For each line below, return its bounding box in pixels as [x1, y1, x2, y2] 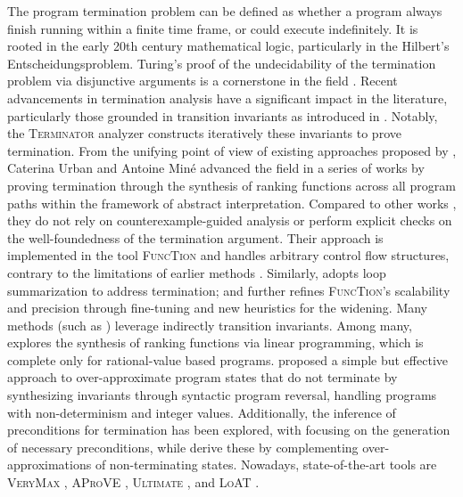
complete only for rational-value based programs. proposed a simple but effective [7, 350, 448, 369]
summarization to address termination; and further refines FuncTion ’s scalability [7, 281, 451, 299]
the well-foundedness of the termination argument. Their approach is [7, 228, 384, 247]
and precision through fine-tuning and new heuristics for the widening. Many [7, 298, 428, 317]
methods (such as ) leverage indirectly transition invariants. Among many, [7, 315, 412, 334]
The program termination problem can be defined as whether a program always [7, 2, 442, 20]
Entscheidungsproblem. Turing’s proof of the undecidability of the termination [7, 53, 436, 72]
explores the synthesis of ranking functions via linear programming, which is [7, 333, 424, 352]
